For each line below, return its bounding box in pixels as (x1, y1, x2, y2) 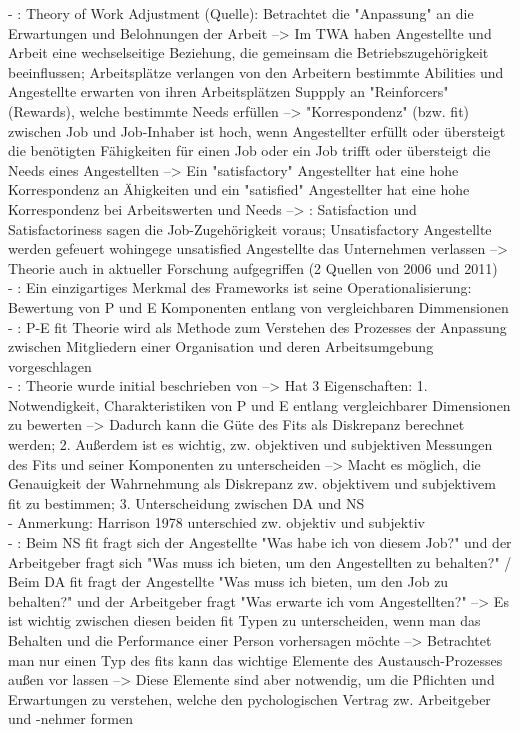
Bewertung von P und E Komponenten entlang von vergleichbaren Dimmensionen (8, 296, 509, 317)
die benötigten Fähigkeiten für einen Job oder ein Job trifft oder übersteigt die (8, 140, 491, 161)
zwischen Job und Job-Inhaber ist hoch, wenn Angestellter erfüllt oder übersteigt (8, 120, 506, 141)
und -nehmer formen (8, 708, 133, 729)
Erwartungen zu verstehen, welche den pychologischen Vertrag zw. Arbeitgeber (8, 688, 491, 709)
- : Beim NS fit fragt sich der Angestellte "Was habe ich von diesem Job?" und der (8, 532, 512, 553)
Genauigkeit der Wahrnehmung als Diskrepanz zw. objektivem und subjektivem (8, 473, 496, 494)
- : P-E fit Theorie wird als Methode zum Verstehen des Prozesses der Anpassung (8, 316, 507, 337)
